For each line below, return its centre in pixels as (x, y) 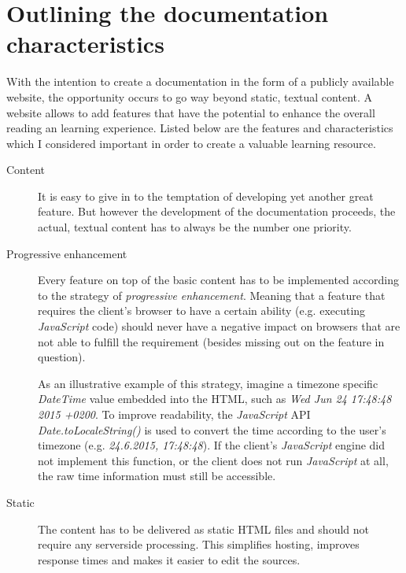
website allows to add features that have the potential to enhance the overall (191, 112)
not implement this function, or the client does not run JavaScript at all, (213, 460)
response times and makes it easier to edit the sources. (169, 559)
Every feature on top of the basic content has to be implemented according (218, 280)
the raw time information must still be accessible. (157, 476)
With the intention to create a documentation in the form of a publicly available (200, 81)
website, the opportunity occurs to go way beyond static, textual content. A (190, 96)
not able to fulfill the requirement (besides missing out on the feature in (211, 341)
